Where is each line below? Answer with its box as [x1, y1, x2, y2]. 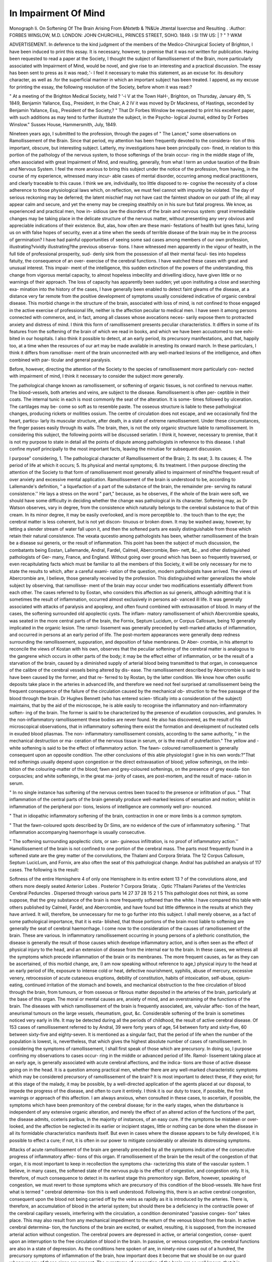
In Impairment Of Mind [9, 8, 105, 19]
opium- [236, 975, 251, 981]
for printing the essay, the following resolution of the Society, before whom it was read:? [9, 84, 192, 90]
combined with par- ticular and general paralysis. [9, 356, 112, 363]
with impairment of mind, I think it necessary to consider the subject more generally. [9, 373, 184, 379]
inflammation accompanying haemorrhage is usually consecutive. [9, 829, 146, 835]
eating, [9, 982, 24, 988]
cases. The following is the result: [9, 866, 79, 873]
